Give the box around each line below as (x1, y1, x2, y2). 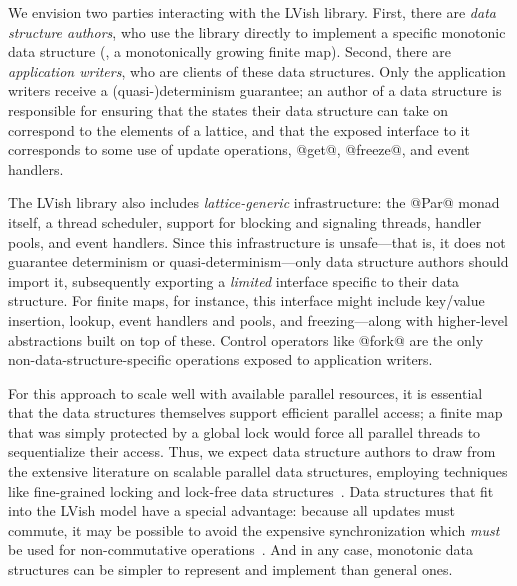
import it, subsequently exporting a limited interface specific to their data (8, 270, 460, 291)
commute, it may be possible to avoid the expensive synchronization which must (8, 519, 500, 540)
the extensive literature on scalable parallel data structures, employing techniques (8, 461, 508, 482)
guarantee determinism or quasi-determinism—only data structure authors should (8, 251, 509, 272)
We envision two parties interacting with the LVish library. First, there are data (8, 2, 496, 22)
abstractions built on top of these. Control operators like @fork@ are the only (8, 329, 484, 350)
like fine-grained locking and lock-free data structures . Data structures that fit (8, 480, 494, 501)
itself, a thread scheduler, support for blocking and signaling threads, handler (8, 211, 482, 232)
